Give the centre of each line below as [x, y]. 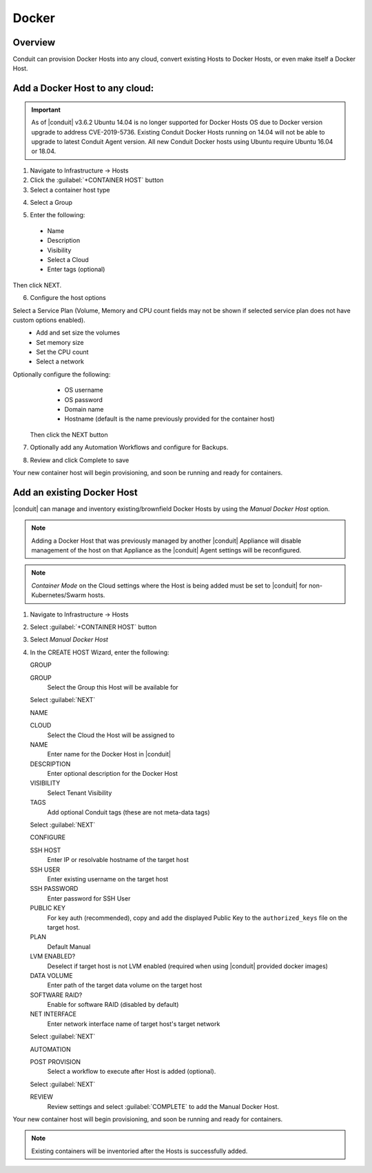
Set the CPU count [62, 352]
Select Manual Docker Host [69, 640]
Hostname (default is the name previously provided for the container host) [169, 419]
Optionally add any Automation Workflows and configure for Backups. [129, 448]
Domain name [84, 410]
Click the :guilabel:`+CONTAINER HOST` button [97, 180]
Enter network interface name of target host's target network [134, 1023]
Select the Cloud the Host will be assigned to [111, 735]
